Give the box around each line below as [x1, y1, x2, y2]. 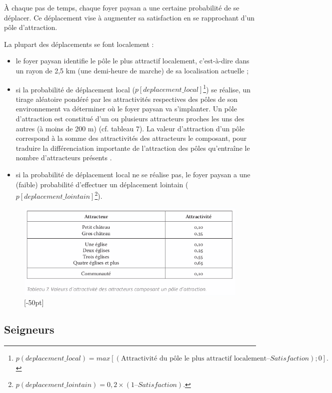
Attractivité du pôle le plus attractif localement [120, 355, 267, 362]
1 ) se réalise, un [203, 82, 250, 94]
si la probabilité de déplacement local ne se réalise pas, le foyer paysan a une [15, 169, 250, 179]
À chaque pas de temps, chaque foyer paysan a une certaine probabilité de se [4, 2, 239, 12]
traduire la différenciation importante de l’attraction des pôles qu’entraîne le [15, 142, 250, 153]
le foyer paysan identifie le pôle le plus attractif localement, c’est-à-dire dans [15, 55, 249, 66]
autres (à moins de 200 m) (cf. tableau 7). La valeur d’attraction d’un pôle [15, 123, 245, 133]
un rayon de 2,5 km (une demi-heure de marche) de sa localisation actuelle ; [15, 65, 249, 75]
